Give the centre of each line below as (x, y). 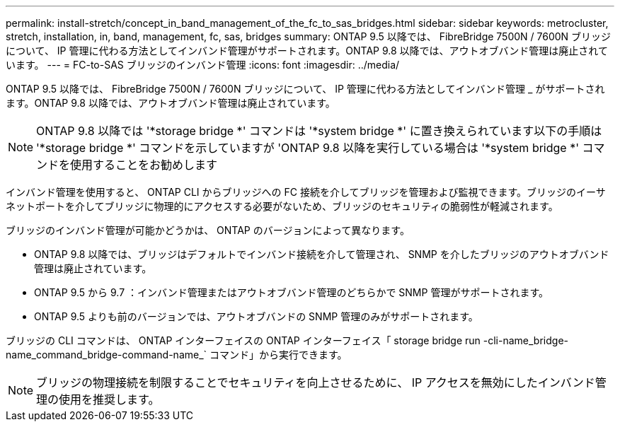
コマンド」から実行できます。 (279, 355)
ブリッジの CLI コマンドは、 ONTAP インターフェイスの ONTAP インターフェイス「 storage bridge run (243, 340)
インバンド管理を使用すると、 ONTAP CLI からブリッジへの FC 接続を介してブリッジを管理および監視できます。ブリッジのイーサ (306, 192)
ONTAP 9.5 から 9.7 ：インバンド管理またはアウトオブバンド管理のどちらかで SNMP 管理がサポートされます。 (291, 292)
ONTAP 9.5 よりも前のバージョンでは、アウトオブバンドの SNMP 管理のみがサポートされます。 (256, 316)
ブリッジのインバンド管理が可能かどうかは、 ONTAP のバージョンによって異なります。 (208, 230)
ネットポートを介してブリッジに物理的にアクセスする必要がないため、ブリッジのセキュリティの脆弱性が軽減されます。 (282, 206)
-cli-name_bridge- (526, 340)
